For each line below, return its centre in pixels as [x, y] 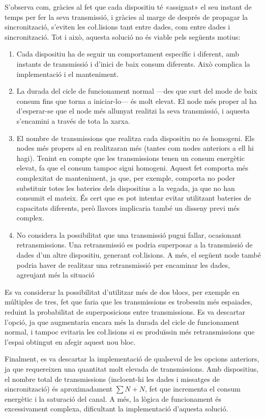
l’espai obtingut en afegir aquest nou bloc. [70, 341]
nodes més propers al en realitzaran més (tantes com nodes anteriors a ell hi [135, 148]
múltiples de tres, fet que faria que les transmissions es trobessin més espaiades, [129, 302]
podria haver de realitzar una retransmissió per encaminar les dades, [123, 265]
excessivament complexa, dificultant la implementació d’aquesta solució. [116, 409]
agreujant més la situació [55, 275]
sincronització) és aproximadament [59, 389]
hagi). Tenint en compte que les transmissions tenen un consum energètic [130, 158]
